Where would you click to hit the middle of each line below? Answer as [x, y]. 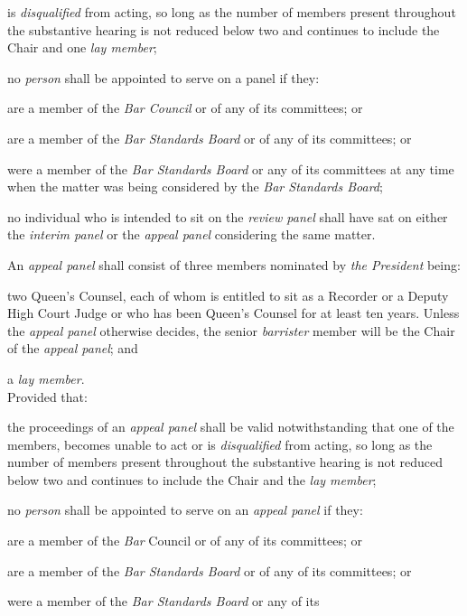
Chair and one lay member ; [82, 47]
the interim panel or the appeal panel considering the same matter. [191, 234]
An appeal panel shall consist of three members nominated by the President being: [234, 264]
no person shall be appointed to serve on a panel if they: [163, 77]
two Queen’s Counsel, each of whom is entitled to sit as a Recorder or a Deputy [228, 295]
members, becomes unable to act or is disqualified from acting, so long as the [220, 444]
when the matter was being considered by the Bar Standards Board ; [195, 187]
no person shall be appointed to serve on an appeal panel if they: [185, 510]
